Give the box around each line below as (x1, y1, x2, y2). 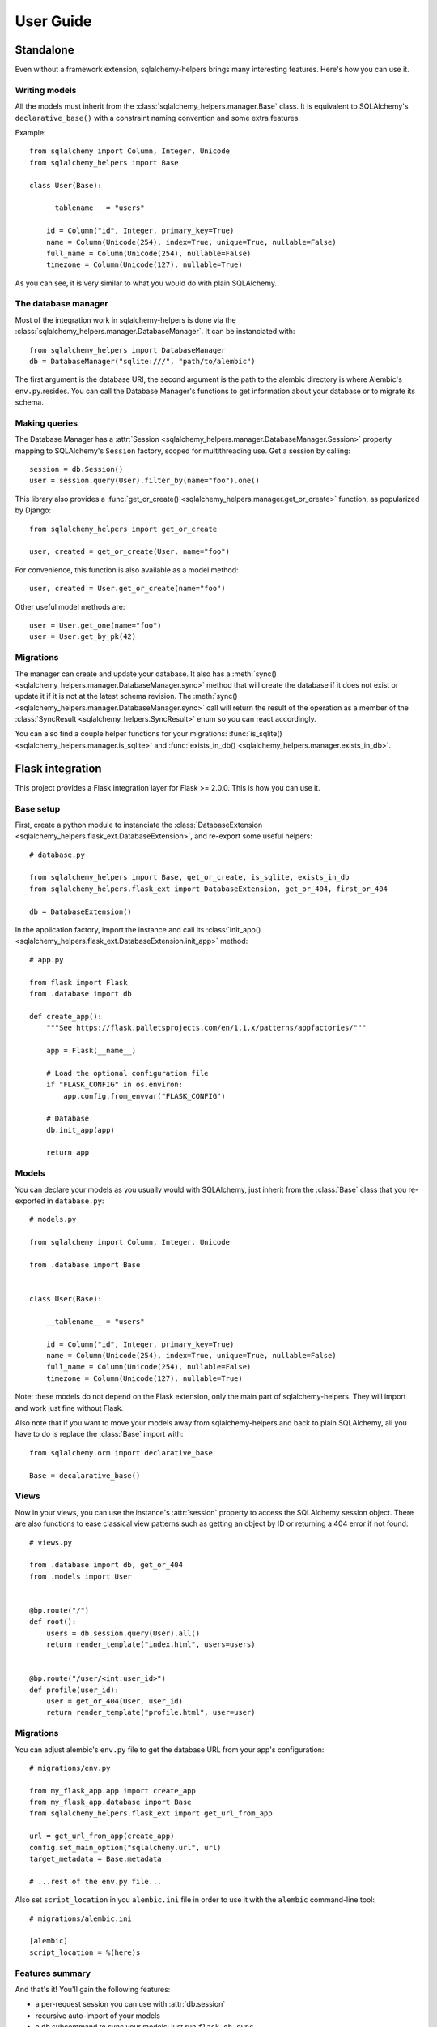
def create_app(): (29, 1012, 103, 1021)
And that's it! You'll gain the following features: (15, 1984, 171, 1994)
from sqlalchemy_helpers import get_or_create (29, 524, 218, 534)
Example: (15, 127, 46, 137)
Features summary (15, 1967, 91, 1978)
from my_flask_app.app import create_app (29, 1786, 196, 1795)
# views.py (29, 1537, 73, 1547)
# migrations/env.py (29, 1763, 111, 1772)
